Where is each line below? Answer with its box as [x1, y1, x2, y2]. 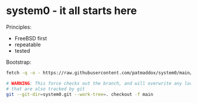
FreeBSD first [14, 35, 47, 42]
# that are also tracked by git [6, 86, 85, 92]
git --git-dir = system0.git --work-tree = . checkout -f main [6, 91, 154, 97]
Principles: [6, 23, 32, 30]
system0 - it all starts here [6, 4, 137, 18]
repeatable [14, 41, 41, 48]
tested [14, 47, 30, 54]
